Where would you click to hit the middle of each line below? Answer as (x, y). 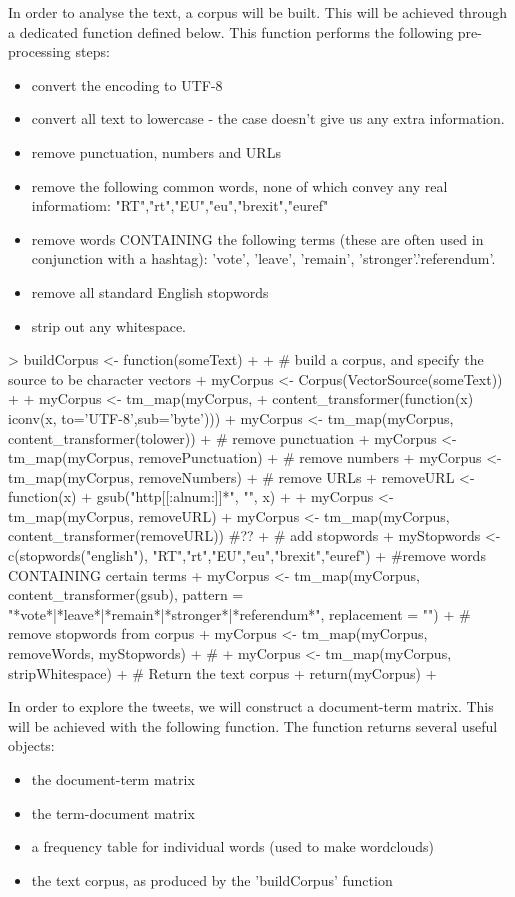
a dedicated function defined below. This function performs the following (231, 31)
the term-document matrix (113, 812)
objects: (31, 745)
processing (39, 51)
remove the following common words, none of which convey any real (239, 185)
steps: (92, 51)
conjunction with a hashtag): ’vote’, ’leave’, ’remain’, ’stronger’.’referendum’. (263, 258)
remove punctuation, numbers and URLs (156, 151)
